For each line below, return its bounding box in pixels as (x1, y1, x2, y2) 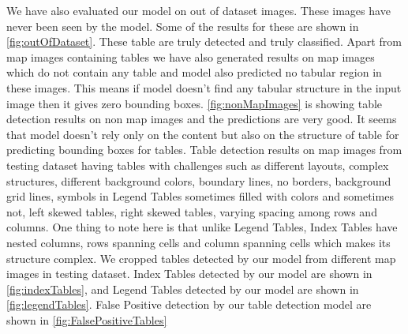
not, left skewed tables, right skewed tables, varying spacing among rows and (6, 203, 377, 220)
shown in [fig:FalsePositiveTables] (6, 311, 167, 328)
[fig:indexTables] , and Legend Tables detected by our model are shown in (6, 280, 359, 297)
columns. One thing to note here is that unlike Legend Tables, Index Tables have (6, 219, 398, 235)
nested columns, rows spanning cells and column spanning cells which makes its (6, 234, 391, 250)
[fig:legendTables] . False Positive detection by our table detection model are (6, 296, 372, 313)
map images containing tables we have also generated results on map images (6, 48, 375, 65)
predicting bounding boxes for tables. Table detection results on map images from (6, 141, 402, 158)
